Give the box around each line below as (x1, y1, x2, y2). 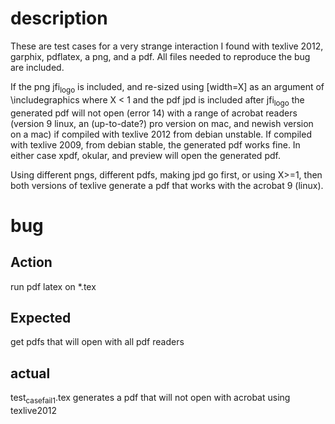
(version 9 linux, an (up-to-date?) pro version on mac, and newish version (10, 117, 314, 129)
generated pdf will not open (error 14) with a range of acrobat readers (10, 107, 298, 119)
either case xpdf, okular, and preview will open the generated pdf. (10, 149, 281, 161)
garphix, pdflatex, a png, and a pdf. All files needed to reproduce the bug (10, 50, 311, 62)
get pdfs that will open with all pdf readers (10, 336, 185, 348)
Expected (10, 309, 72, 326)
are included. (10, 61, 65, 73)
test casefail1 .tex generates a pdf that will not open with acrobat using (10, 392, 291, 406)
